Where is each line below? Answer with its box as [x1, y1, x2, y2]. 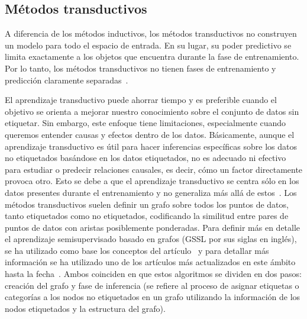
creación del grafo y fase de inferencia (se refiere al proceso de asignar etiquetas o [5, 279, 299, 291]
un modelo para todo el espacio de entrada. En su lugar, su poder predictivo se [5, 38, 292, 51]
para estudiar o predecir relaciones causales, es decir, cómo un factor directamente [5, 163, 303, 175]
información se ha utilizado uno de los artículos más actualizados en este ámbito [5, 256, 296, 268]
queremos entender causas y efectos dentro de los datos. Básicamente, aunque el [5, 128, 295, 140]
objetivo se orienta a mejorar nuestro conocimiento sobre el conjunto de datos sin [5, 105, 299, 117]
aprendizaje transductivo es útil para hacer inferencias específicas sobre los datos [5, 140, 297, 152]
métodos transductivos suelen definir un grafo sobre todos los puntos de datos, [5, 198, 289, 210]
